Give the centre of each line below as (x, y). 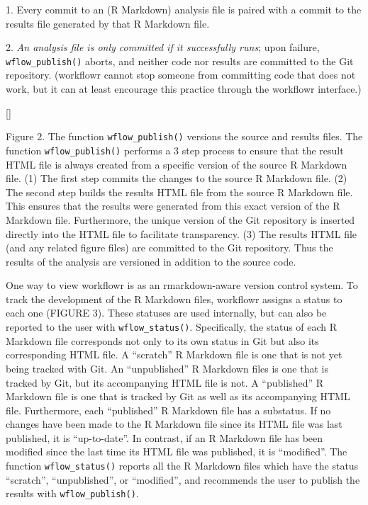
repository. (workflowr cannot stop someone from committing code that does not (181, 75)
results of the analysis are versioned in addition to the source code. (151, 261)
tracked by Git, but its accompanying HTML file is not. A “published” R (165, 382)
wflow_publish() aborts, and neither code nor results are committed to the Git (180, 61)
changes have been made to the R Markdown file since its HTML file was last (174, 424)
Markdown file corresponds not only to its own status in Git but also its (162, 340)
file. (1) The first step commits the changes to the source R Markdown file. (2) (177, 178)
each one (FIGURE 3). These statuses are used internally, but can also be (166, 313)
